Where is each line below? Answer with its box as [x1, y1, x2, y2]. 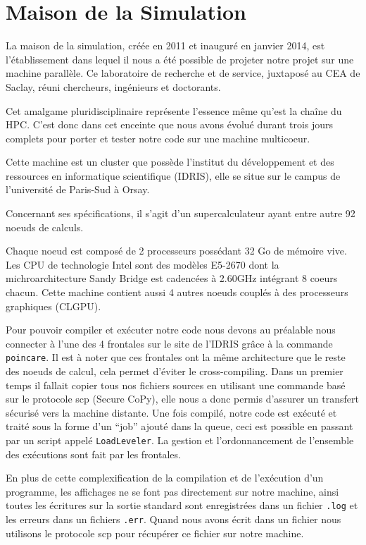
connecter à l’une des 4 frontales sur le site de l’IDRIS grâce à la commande [6, 336, 333, 350]
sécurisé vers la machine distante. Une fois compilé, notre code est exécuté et [6, 405, 337, 420]
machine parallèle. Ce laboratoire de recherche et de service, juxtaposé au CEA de [6, 66, 360, 80]
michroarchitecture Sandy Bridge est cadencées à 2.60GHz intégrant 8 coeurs [6, 271, 338, 286]
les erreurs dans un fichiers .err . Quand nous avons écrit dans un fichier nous [6, 512, 341, 527]
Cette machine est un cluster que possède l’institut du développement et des [6, 154, 334, 169]
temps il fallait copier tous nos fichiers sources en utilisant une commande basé [6, 377, 346, 392]
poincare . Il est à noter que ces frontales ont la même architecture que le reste [6, 350, 346, 365]
